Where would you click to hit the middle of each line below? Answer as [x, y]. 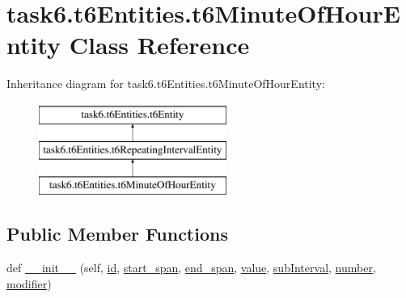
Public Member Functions [117, 234]
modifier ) [29, 283]
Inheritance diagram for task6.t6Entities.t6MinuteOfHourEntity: [166, 84]
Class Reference [159, 45]
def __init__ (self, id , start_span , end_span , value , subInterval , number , [191, 268]
